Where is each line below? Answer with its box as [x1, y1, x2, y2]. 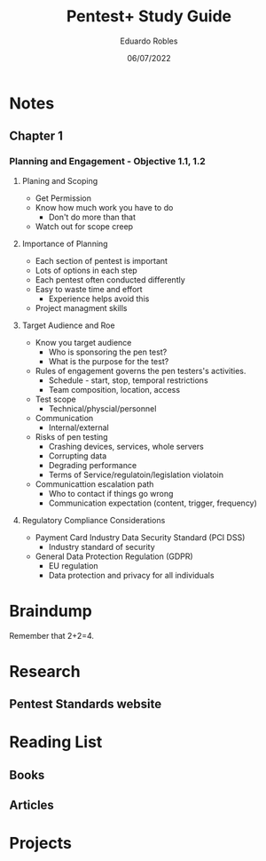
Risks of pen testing [35, 431, 108, 442]
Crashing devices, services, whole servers [48, 441, 204, 451]
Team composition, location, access [48, 384, 180, 395]
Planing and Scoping [21, 175, 98, 186]
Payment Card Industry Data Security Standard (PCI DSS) [35, 531, 246, 543]
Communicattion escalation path [35, 478, 154, 490]
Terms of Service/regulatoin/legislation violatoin [48, 469, 224, 480]
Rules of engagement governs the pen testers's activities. [35, 365, 246, 376]
